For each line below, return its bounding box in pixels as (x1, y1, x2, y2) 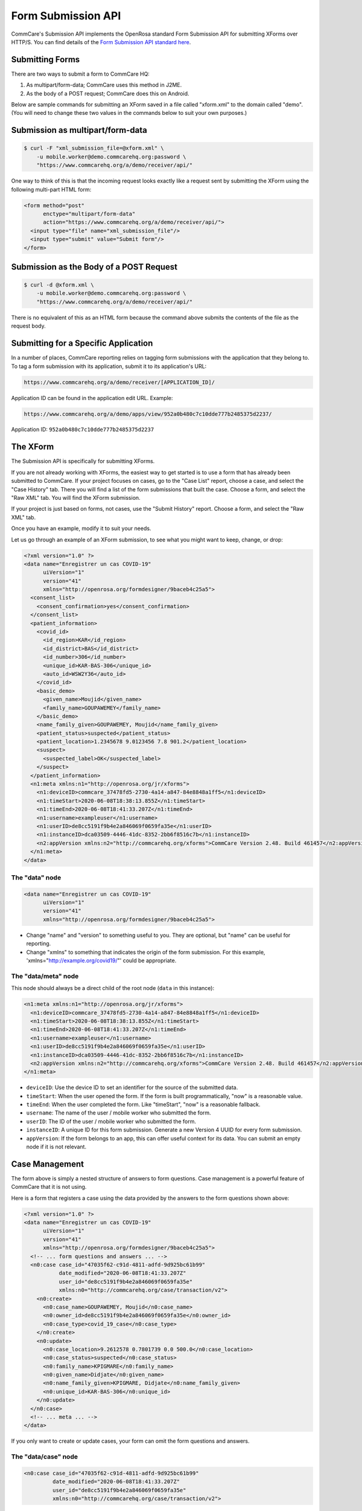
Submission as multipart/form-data (11, 125, 147, 135)
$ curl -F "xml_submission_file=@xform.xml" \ (24, 145, 164, 152)
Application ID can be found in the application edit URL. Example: (11, 394, 173, 401)
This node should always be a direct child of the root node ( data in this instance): (11, 985, 214, 992)
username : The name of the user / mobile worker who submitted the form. (26, 1109, 211, 1116)
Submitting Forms (11, 54, 80, 65)
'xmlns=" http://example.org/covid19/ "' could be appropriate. (26, 957, 177, 964)
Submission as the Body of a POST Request (11, 262, 178, 272)
